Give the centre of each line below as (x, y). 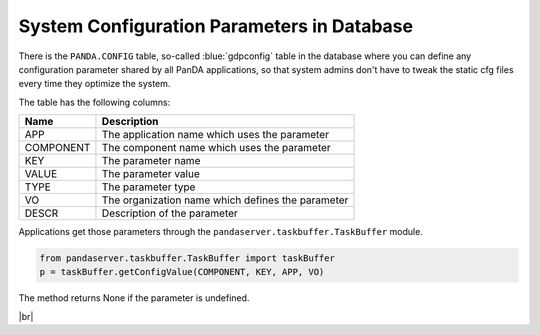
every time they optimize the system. (94, 84)
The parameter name (151, 161)
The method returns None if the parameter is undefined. (134, 298)
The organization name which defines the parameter (225, 200)
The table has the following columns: (94, 102)
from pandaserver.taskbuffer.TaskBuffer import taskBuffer (187, 258)
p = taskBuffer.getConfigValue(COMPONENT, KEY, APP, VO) (182, 272)
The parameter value (150, 174)
